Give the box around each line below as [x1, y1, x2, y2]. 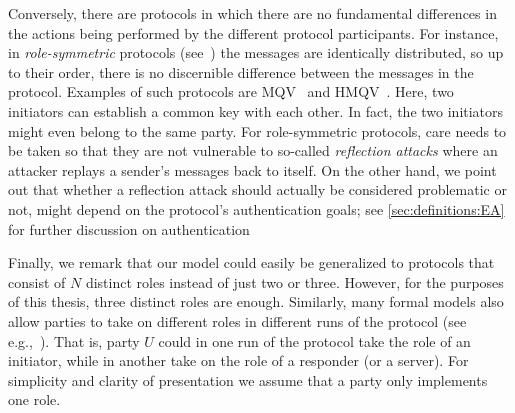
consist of [8, 271, 66, 292]
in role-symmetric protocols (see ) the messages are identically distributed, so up [8, 42, 504, 63]
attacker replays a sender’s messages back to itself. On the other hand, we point [8, 159, 497, 180]
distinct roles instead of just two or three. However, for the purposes [85, 271, 504, 292]
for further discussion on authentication [8, 218, 250, 239]
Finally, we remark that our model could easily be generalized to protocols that [8, 252, 495, 273]
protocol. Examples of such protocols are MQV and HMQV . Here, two [8, 81, 454, 102]
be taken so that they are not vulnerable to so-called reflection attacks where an [8, 140, 498, 161]
